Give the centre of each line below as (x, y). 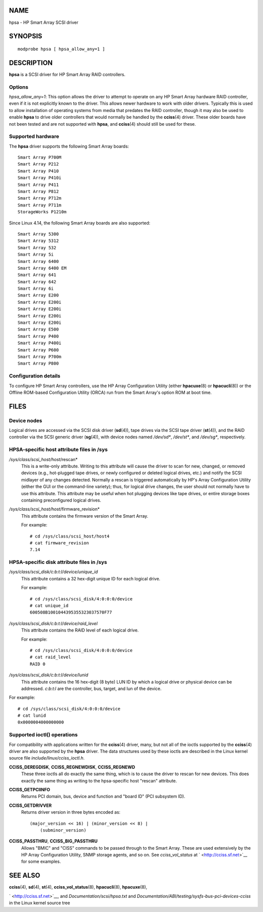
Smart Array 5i (36, 255)
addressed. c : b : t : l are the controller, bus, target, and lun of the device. (91, 689)
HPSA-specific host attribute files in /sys (58, 449)
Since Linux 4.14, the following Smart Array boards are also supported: (80, 223)
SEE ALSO (25, 876)
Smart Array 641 (37, 275)
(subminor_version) (63, 830)
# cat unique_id (49, 605)
